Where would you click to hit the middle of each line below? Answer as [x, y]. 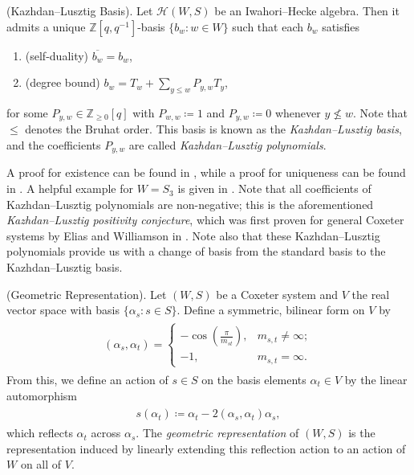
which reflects [40, 433]
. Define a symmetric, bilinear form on [271, 310]
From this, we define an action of [87, 379]
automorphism [42, 395]
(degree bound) [63, 82]
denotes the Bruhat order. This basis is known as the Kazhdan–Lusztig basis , [213, 129]
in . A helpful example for [70, 188]
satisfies [341, 26]
